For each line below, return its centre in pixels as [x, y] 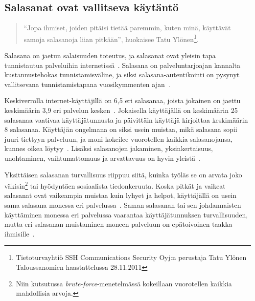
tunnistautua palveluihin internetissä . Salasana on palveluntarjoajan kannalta [122, 65]
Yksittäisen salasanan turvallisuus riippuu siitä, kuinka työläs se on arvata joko [123, 174]
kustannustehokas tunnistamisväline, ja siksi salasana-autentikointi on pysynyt [122, 75]
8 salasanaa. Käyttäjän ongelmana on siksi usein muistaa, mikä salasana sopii [121, 129]
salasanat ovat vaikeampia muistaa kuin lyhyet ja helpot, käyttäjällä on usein [120, 195]
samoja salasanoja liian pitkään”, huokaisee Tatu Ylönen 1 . [111, 38]
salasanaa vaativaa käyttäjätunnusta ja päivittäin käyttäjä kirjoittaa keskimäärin [126, 119]
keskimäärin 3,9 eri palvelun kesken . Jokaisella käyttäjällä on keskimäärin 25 [121, 110]
